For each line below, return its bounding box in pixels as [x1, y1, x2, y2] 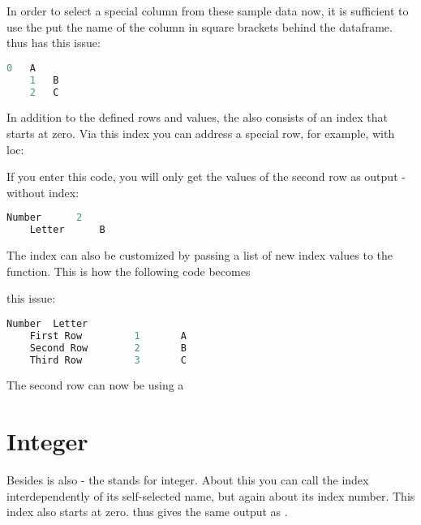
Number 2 [6, 212, 83, 224]
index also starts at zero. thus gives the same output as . [6, 503, 288, 520]
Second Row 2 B [29, 342, 187, 354]
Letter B [29, 224, 105, 236]
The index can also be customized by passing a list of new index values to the [6, 247, 393, 264]
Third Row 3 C [29, 354, 187, 366]
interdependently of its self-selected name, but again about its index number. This [6, 487, 415, 504]
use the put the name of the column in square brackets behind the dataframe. [6, 18, 393, 35]
